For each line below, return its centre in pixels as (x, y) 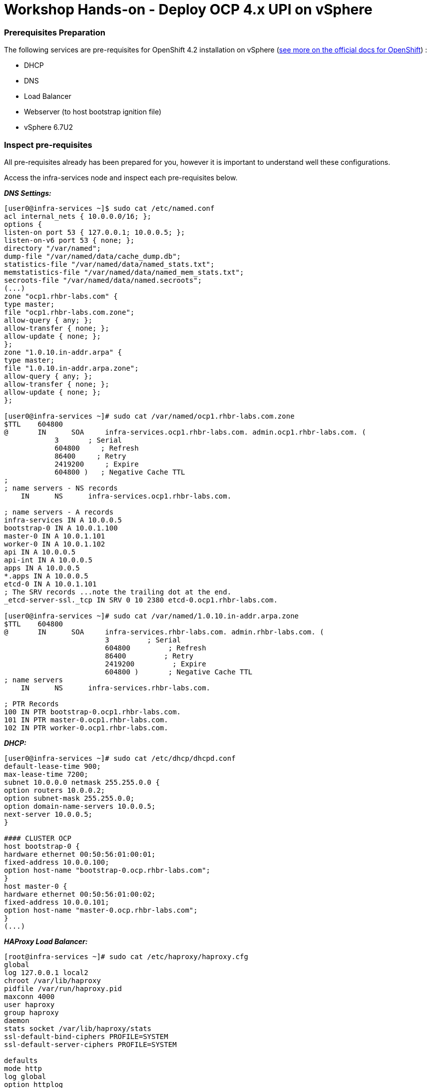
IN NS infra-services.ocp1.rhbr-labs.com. (126, 496)
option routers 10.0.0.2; (55, 790)
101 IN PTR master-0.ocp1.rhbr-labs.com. (86, 720)
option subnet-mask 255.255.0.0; (69, 798)
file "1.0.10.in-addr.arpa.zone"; (71, 368)
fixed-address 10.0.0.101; (57, 902)
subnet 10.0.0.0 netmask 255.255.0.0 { (82, 782)
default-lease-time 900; (52, 766)
